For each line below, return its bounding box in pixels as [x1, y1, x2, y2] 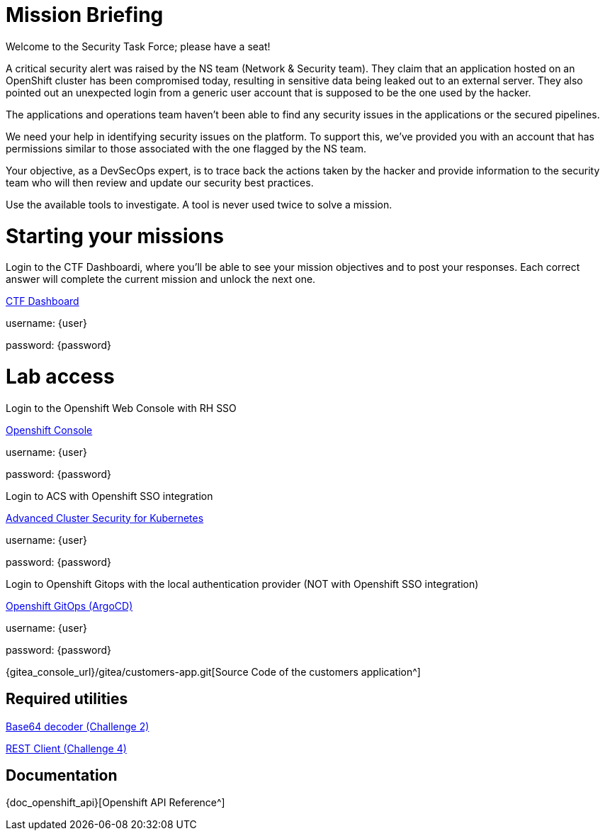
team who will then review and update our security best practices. [6, 176, 314, 189]
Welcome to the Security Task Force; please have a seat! [6, 40, 271, 52]
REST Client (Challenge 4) [6, 742, 127, 754]
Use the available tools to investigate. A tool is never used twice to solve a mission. [6, 198, 392, 211]
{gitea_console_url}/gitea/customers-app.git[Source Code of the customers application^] [6, 665, 421, 678]
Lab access [6, 364, 115, 389]
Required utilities [6, 690, 128, 708]
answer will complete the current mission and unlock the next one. [6, 273, 316, 286]
